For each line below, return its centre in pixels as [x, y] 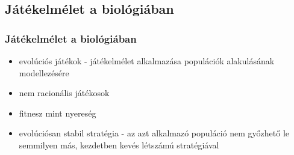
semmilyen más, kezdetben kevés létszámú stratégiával [119, 144]
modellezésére [44, 72]
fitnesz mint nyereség [58, 113]
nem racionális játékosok [64, 93]
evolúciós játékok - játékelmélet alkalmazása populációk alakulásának [147, 61]
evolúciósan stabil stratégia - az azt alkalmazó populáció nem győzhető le [154, 133]
